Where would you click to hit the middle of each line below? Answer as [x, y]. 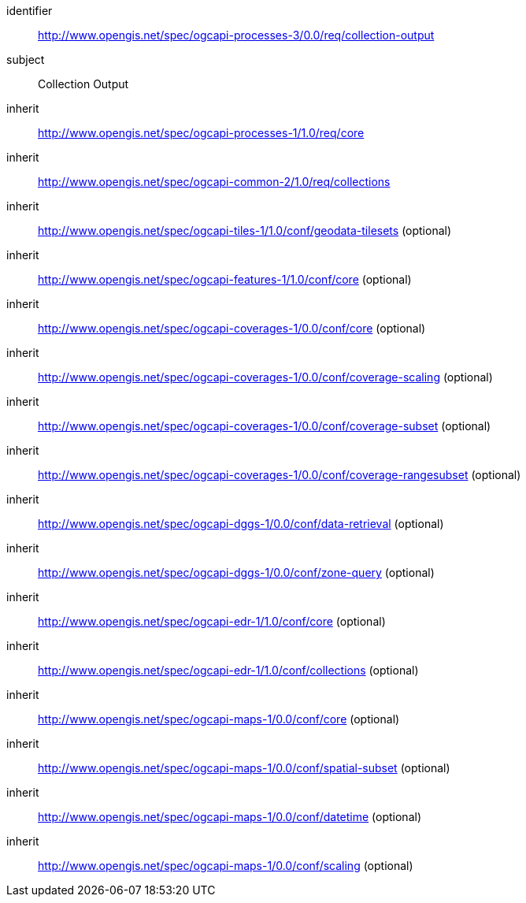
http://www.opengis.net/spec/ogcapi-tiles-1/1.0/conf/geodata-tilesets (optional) [245, 230]
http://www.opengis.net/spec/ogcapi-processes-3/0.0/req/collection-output [236, 35]
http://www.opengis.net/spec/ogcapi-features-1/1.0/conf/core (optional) [225, 279]
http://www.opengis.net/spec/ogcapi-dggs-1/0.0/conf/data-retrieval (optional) [241, 524]
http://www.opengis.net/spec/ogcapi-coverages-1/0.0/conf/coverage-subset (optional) [265, 426]
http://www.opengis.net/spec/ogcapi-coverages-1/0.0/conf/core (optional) [232, 328]
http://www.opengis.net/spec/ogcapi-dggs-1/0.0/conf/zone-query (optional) [236, 572]
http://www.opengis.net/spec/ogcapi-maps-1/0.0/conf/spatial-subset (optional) [244, 768]
